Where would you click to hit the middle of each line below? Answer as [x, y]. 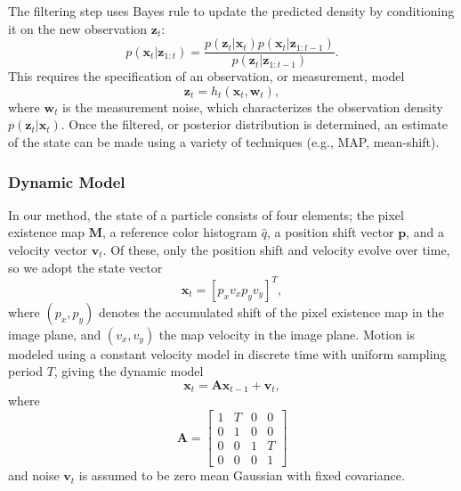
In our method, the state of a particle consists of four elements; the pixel [206, 214]
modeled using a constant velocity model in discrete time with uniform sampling [227, 353]
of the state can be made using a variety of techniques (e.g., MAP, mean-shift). [224, 142]
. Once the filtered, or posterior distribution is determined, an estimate [254, 124]
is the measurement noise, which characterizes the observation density [253, 106]
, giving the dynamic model [129, 371]
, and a [425, 232]
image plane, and [55, 334]
